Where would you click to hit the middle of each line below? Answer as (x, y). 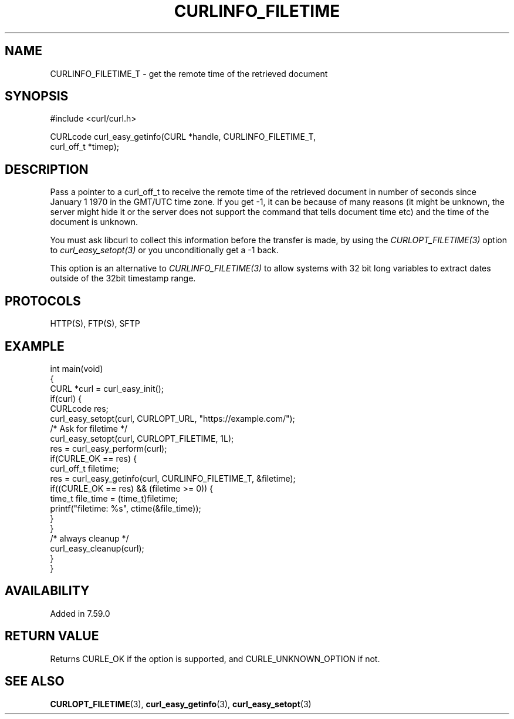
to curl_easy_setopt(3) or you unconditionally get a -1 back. (164, 250)
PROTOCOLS (43, 301)
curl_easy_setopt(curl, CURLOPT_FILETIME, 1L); (142, 438)
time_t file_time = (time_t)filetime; (114, 498)
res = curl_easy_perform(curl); (109, 448)
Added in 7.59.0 (80, 613)
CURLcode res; (79, 408)
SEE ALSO (35, 681)
